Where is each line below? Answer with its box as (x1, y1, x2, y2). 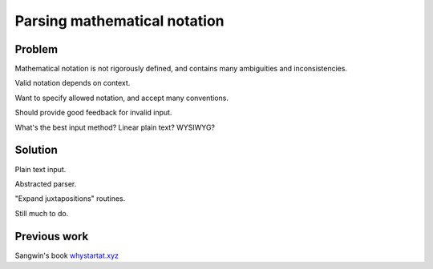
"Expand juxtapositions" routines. (14, 194, 126, 203)
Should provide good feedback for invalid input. (14, 108, 172, 118)
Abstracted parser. (14, 179, 77, 188)
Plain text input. (14, 164, 67, 174)
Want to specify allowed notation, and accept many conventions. (14, 93, 229, 102)
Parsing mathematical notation (14, 12, 225, 30)
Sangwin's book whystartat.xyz (14, 251, 119, 260)
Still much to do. (14, 208, 69, 218)
